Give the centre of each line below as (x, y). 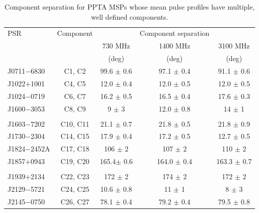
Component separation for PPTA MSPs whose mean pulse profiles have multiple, (130, 7)
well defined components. (130, 16)
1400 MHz (175, 46)
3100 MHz (234, 46)
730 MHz (116, 46)
